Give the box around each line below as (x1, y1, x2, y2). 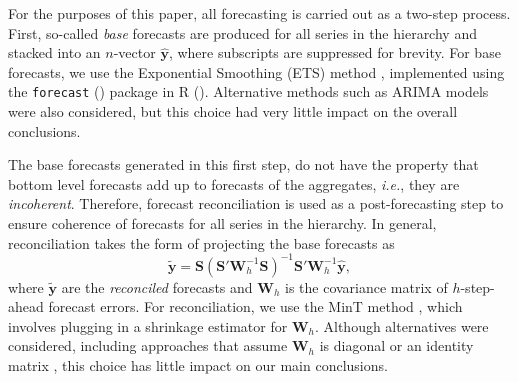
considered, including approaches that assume (8, 335, 288, 356)
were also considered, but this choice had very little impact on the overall (8, 101, 458, 122)
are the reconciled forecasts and (61, 276, 253, 297)
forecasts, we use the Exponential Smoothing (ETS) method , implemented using (8, 61, 505, 82)
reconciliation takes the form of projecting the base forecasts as (8, 232, 395, 253)
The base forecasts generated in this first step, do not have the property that (8, 154, 479, 175)
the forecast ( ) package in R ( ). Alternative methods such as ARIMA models (8, 81, 489, 102)
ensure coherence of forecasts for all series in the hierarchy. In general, (8, 213, 437, 233)
